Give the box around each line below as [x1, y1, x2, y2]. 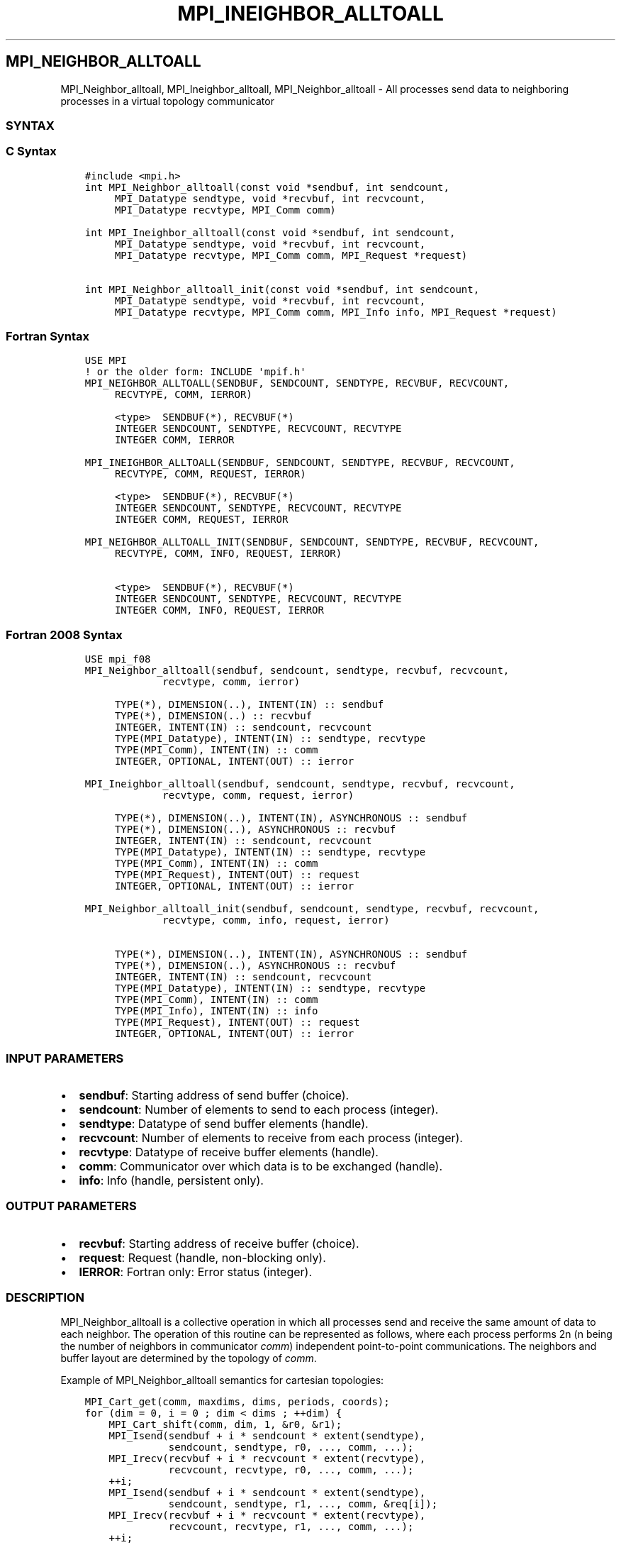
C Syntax [6, 144, 57, 159]
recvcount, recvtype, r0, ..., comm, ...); [168, 1464, 414, 1476]
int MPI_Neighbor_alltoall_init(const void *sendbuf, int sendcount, [84, 283, 480, 295]
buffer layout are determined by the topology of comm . [60, 1352, 317, 1365]
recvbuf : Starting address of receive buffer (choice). [79, 1236, 359, 1251]
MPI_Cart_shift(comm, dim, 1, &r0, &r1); [108, 1419, 342, 1431]
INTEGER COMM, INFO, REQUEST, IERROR [114, 604, 324, 616]
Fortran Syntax [6, 329, 89, 344]
